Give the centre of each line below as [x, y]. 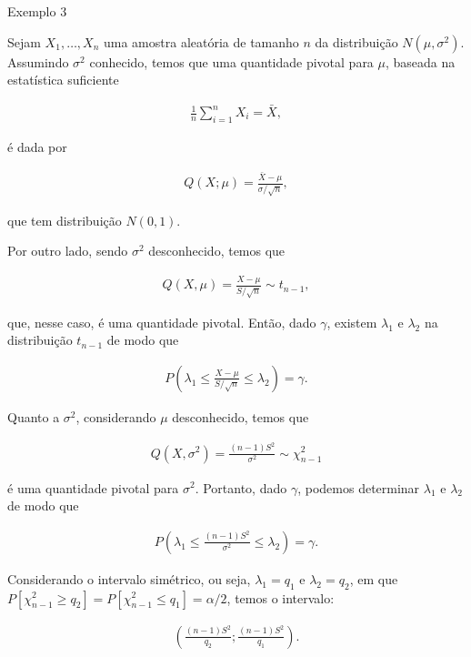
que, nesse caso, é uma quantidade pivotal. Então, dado [162, 322]
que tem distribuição [65, 220]
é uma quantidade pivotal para [93, 487]
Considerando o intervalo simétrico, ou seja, [129, 578]
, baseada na [420, 61]
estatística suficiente [63, 80]
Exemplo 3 [37, 11]
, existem [352, 322]
